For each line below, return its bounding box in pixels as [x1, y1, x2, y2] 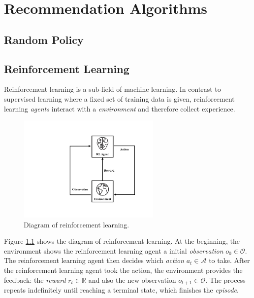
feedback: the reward [4, 274, 66, 285]
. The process [205, 274, 246, 285]
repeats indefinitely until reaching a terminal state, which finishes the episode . [4, 285, 239, 295]
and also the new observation [88, 274, 176, 285]
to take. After [209, 255, 250, 265]
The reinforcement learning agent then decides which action [4, 255, 184, 265]
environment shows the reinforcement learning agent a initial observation [4, 245, 223, 256]
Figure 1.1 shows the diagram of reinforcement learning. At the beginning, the [4, 236, 240, 246]
